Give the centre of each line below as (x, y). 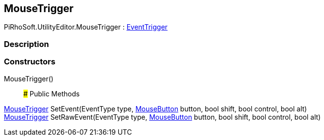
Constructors (30, 62)
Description (27, 44)
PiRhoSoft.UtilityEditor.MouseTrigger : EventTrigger (86, 27)
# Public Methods (52, 93)
